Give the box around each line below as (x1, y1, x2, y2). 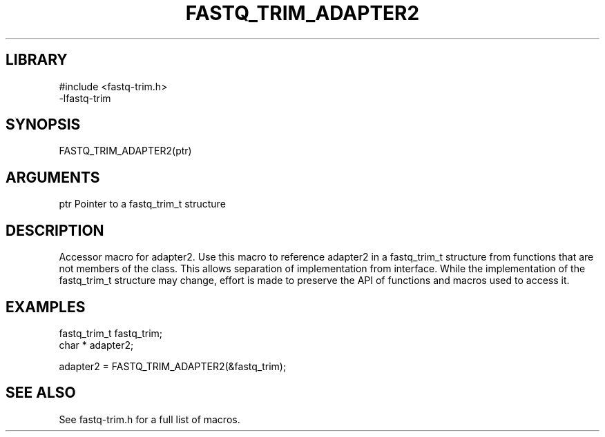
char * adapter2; (59, 338, 134, 351)
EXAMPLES (6, 298, 86, 316)
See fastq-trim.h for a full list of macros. (59, 413, 240, 425)
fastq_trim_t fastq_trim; (59, 327, 163, 339)
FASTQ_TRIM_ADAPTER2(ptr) (59, 145, 192, 157)
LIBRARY (6, 51, 68, 69)
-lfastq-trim (59, 92, 111, 104)
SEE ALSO (6, 384, 76, 402)
